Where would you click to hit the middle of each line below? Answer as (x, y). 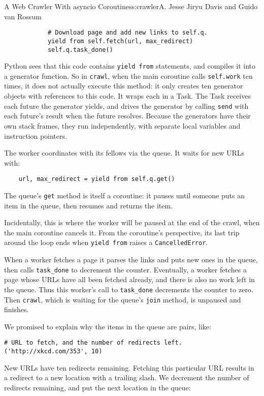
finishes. (16, 309)
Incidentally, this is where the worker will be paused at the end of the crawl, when (132, 222)
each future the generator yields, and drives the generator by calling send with (126, 105)
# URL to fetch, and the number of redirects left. (93, 343)
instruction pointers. (36, 135)
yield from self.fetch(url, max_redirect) (120, 41)
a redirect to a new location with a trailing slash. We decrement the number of (127, 377)
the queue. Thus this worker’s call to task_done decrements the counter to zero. (129, 289)
